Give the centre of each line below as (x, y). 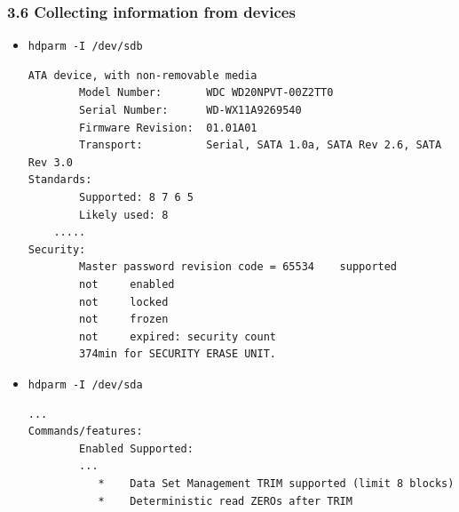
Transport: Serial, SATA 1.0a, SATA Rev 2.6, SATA (261, 145)
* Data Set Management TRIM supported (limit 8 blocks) (276, 484)
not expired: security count (178, 336)
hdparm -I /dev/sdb (85, 47)
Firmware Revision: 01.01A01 (168, 128)
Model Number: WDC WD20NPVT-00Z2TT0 (206, 93)
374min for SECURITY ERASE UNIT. (178, 354)
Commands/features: (85, 432)
